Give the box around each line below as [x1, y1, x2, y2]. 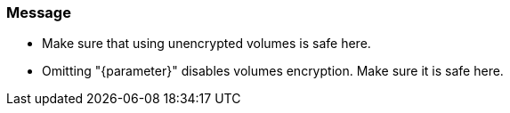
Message [6, 4, 71, 21]
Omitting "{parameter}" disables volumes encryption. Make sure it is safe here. [42, 63, 504, 79]
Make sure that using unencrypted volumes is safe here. [42, 36, 371, 52]
